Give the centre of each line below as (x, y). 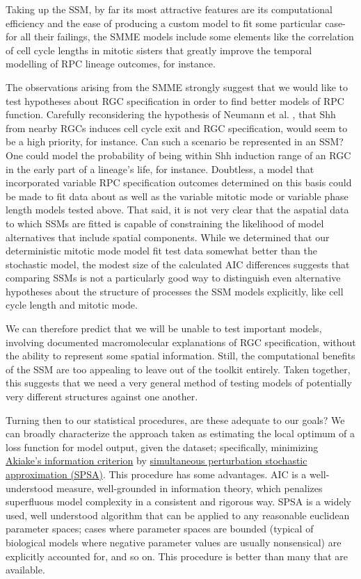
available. (25, 570)
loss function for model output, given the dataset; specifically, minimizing (162, 447)
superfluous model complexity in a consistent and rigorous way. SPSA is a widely (179, 501)
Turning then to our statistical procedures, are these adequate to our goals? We (175, 419)
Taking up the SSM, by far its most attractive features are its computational (169, 9)
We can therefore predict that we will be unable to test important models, (164, 328)
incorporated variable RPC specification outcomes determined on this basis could (179, 182)
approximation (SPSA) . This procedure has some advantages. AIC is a (156, 474)
